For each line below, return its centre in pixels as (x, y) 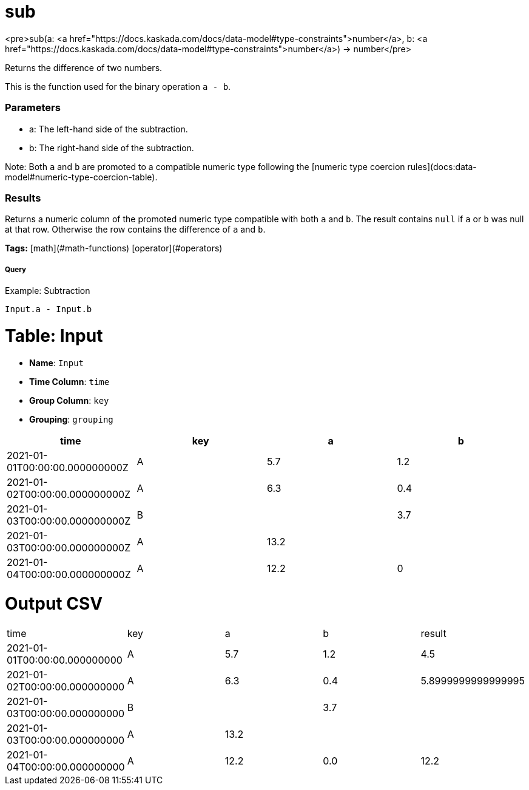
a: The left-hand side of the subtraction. (109, 129)
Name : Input (57, 363)
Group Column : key (69, 400)
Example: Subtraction (48, 291)
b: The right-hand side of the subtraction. (112, 148)
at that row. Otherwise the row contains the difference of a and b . (135, 230)
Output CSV (54, 604)
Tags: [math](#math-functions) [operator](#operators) (114, 248)
